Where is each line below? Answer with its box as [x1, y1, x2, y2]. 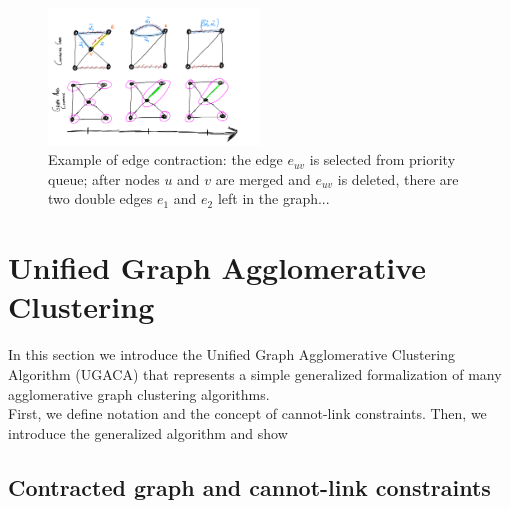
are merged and [215, 168, 311, 189]
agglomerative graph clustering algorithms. [8, 383, 270, 404]
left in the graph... [217, 188, 330, 209]
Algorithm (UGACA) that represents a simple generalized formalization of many [8, 363, 502, 384]
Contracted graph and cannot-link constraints [8, 471, 491, 502]
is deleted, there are [337, 168, 459, 189]
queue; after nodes [48, 168, 160, 189]
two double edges [48, 188, 153, 209]
